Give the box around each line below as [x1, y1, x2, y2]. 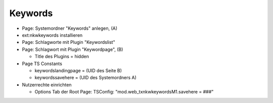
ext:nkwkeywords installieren [22, 32, 83, 38]
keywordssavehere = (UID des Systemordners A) [34, 75, 136, 81]
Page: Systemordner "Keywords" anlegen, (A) [22, 25, 118, 31]
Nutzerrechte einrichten [22, 81, 72, 88]
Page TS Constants [22, 61, 63, 67]
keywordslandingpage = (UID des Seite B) [34, 67, 122, 73]
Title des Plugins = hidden [34, 54, 89, 60]
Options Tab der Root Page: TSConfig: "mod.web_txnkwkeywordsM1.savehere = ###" [34, 89, 214, 95]
